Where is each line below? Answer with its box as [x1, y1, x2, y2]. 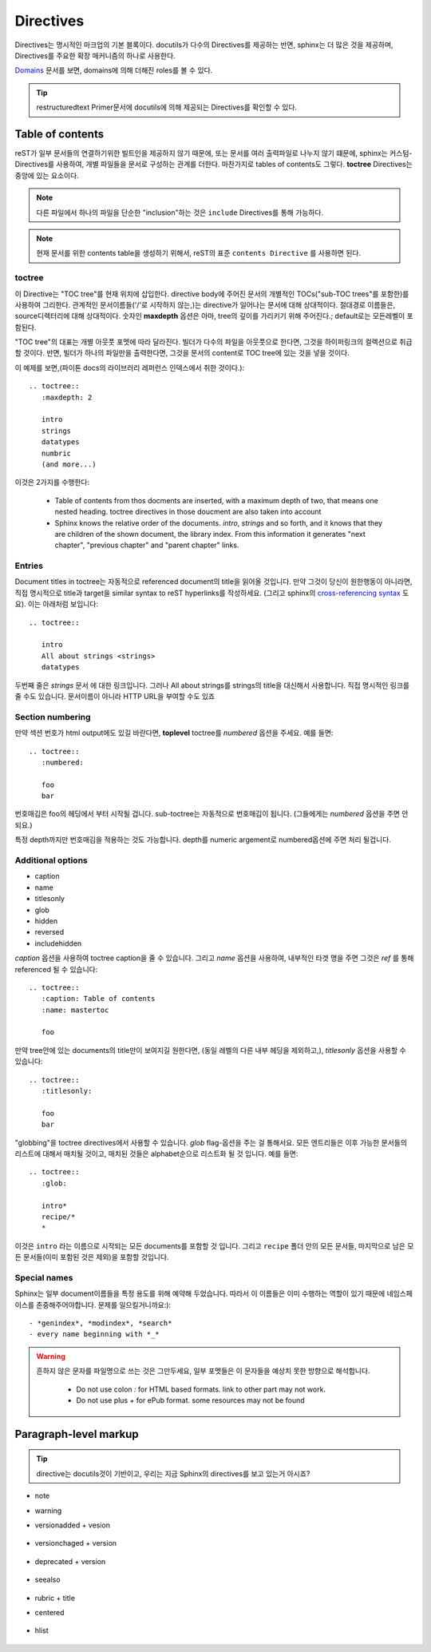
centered [34, 1607, 65, 1617]
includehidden [34, 939, 82, 948]
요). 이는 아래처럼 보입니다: [14, 599, 99, 609]
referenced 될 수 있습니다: [14, 964, 98, 974]
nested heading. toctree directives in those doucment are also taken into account [54, 507, 322, 517]
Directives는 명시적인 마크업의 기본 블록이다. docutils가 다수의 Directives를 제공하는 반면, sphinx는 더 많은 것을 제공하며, [14, 40, 394, 50]
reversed [34, 927, 65, 937]
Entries [14, 560, 44, 571]
